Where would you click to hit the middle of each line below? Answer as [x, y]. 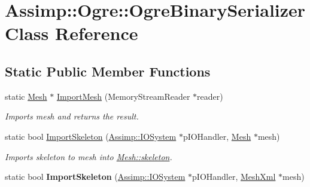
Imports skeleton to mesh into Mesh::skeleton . [89, 156]
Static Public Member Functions [108, 71]
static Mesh [26, 96]
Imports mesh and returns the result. [72, 116]
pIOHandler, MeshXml [234, 177]
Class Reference [72, 33]
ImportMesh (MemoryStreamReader [123, 96]
